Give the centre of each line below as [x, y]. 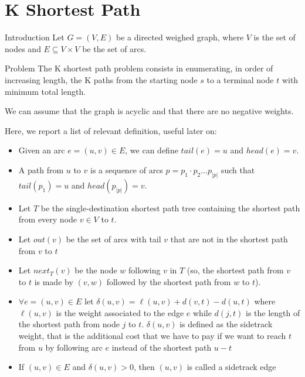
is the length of [273, 312]
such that [238, 169]
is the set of [274, 37]
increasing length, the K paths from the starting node [101, 79]
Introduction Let [35, 37]
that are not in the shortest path [229, 239]
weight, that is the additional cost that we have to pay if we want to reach [152, 336]
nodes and [23, 48]
